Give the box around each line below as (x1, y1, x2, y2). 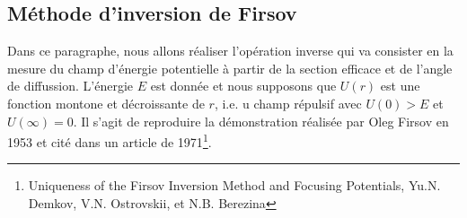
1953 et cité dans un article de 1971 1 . (7, 130, 212, 151)
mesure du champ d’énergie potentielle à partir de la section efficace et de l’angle (7, 58, 453, 77)
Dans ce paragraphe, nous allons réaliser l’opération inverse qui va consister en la (7, 41, 454, 60)
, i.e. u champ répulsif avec (214, 93, 362, 112)
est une (380, 76, 420, 95)
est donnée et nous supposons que (150, 76, 337, 95)
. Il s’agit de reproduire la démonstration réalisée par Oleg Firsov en (73, 111, 449, 130)
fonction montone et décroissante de (7, 93, 205, 112)
